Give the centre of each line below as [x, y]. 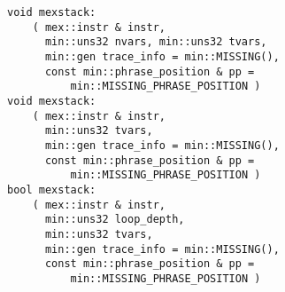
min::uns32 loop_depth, [115, 220]
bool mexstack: [52, 189]
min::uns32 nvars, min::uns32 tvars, [156, 42]
